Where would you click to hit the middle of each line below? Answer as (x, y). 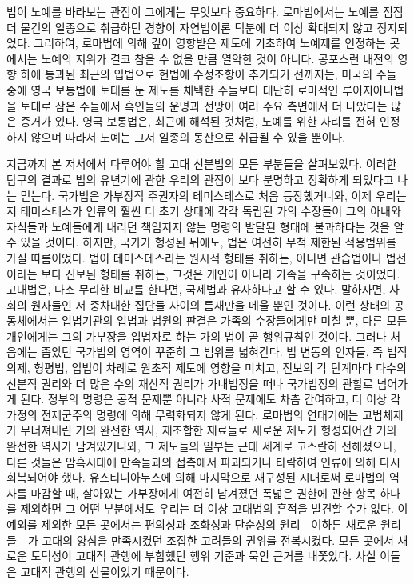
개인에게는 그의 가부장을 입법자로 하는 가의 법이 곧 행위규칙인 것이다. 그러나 (197, 336)
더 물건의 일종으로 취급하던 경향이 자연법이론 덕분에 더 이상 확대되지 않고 (190, 27)
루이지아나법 (373, 89)
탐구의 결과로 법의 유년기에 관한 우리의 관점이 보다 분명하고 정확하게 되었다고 (200, 179)
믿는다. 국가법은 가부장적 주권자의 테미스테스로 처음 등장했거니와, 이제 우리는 (213, 195)
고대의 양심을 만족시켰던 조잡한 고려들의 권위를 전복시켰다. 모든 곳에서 (218, 540)
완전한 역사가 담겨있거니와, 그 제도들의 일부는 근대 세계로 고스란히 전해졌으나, (201, 446)
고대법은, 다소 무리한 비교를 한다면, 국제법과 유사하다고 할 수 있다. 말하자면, (196, 289)
